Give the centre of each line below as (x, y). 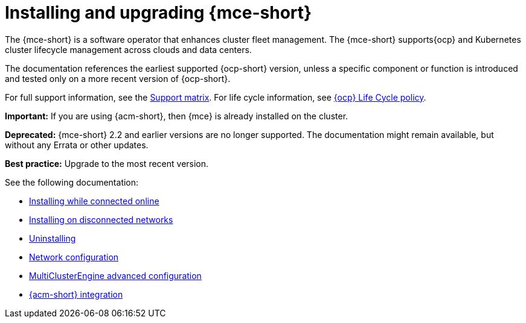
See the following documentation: (72, 182)
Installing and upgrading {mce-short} (159, 13)
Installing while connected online (94, 201)
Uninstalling (53, 238)
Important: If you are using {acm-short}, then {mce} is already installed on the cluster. (177, 116)
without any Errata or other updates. (77, 145)
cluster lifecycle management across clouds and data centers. (128, 49)
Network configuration (74, 257)
